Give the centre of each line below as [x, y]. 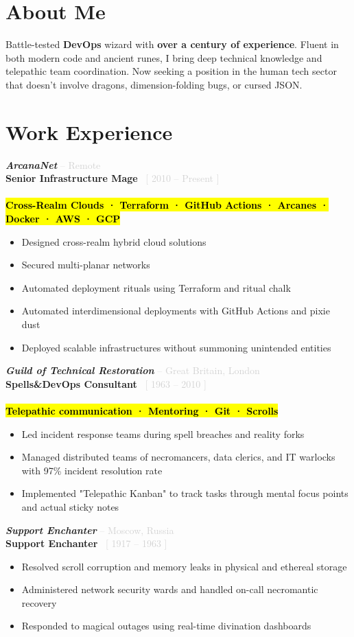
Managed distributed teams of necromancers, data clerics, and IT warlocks [178, 457]
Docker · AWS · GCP [63, 218]
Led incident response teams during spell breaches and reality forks [163, 433]
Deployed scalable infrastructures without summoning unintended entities [176, 347]
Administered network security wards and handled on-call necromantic [170, 589]
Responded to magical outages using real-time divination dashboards [166, 626]
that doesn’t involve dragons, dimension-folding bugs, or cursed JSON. [154, 84]
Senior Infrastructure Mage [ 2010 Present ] [113, 178]
